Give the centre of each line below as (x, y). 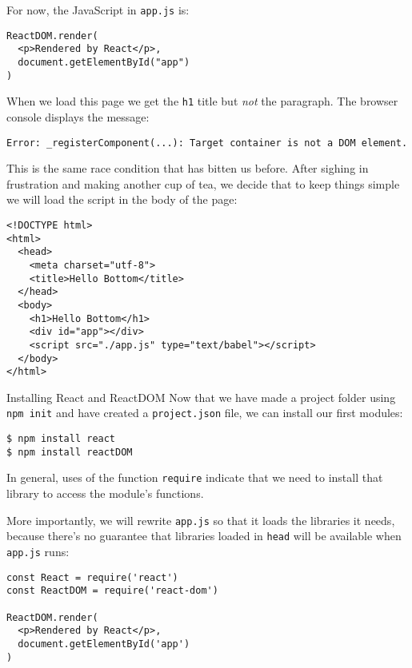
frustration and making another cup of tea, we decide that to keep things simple (203, 183)
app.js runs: (38, 551)
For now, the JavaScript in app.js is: (98, 10)
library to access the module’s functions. (105, 493)
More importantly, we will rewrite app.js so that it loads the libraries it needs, (201, 520)
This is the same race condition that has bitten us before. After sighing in (188, 168)
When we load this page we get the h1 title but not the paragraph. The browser (202, 101)
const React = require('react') (92, 577)
